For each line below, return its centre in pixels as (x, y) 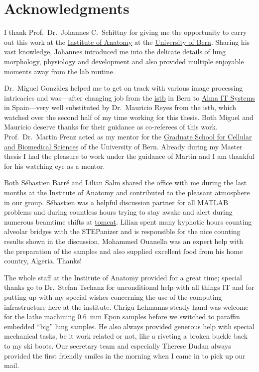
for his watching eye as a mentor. (55, 166)
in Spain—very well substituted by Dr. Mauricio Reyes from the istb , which (120, 107)
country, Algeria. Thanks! (43, 261)
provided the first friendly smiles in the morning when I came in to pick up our (125, 355)
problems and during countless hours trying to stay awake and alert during (118, 212)
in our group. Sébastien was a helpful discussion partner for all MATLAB (116, 202)
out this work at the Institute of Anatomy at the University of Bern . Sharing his (127, 42)
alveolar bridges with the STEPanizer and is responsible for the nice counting (122, 231)
